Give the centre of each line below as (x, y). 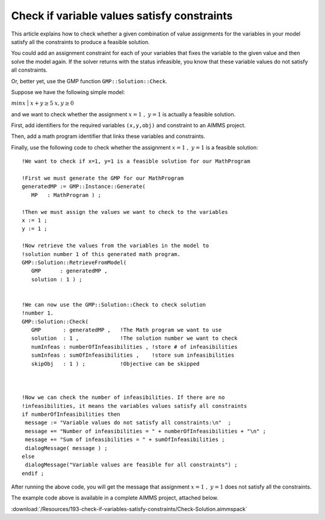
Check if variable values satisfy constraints (122, 16)
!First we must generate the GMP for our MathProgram (103, 178)
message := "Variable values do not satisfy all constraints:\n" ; (128, 423)
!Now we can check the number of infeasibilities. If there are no (123, 397)
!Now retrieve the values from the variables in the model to (116, 246)
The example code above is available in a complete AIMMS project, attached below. (115, 498)
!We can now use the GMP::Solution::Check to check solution (114, 305)
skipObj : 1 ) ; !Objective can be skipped (115, 364)
